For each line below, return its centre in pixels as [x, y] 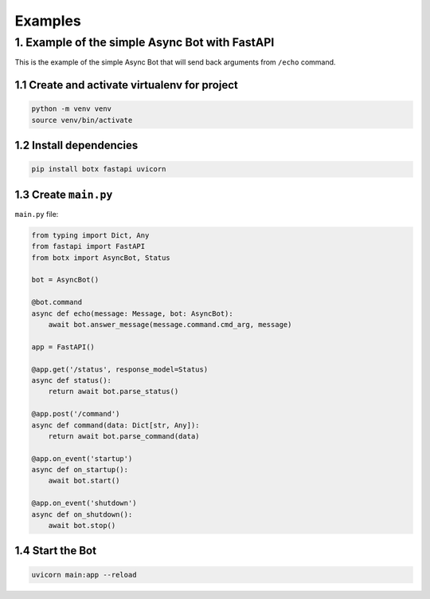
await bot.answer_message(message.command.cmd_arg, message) [170, 324]
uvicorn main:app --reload [84, 575]
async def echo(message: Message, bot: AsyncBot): [133, 313]
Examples [48, 21]
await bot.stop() [82, 526]
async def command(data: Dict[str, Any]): [115, 425]
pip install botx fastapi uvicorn [99, 169]
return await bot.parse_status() [113, 392]
